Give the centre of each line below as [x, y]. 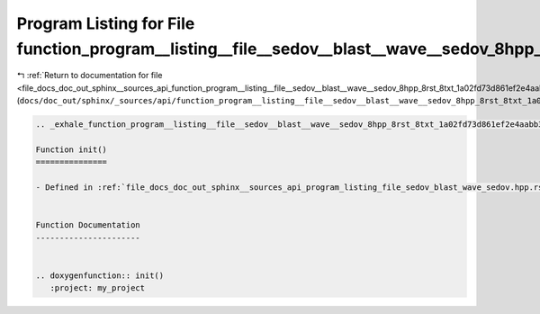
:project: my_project [98, 288]
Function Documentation [88, 225]
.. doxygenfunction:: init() [100, 275]
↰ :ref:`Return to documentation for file [90, 76]
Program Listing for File [106, 23]
